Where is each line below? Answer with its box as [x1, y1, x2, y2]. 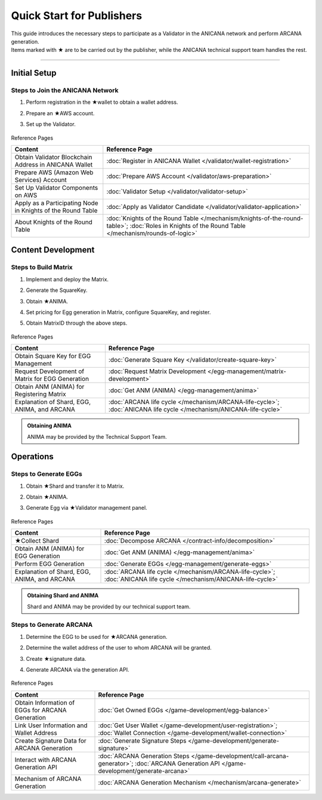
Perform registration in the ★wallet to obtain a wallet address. [26, 99, 178, 106]
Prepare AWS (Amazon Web [14, 168, 94, 177]
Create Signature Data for [14, 736, 86, 744]
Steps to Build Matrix [11, 263, 73, 272]
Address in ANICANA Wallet [14, 161, 93, 169]
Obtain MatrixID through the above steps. [26, 319, 128, 327]
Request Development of [14, 367, 85, 376]
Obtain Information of [14, 699, 75, 707]
